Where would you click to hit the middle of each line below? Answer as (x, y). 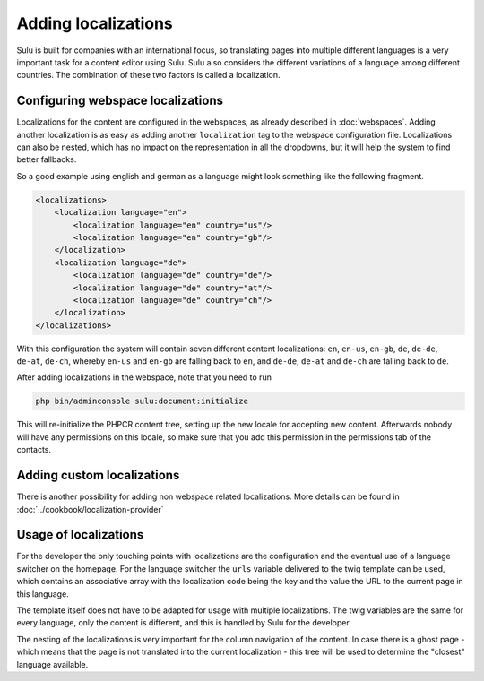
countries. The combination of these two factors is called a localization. (148, 75)
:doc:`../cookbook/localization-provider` (90, 509)
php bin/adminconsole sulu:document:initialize (142, 401)
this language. (43, 594)
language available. (52, 664)
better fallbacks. (47, 159)
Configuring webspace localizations (120, 101)
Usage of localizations (80, 534)
